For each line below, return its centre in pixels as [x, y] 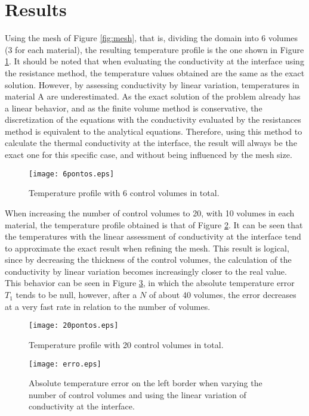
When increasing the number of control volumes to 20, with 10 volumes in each [150, 212]
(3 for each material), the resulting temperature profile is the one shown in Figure [154, 49]
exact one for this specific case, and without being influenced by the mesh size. [149, 155]
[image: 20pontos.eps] [74, 326]
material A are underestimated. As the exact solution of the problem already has [153, 96]
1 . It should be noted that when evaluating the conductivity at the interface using [154, 61]
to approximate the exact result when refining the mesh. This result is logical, [147, 248]
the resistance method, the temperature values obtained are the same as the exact [155, 72]
